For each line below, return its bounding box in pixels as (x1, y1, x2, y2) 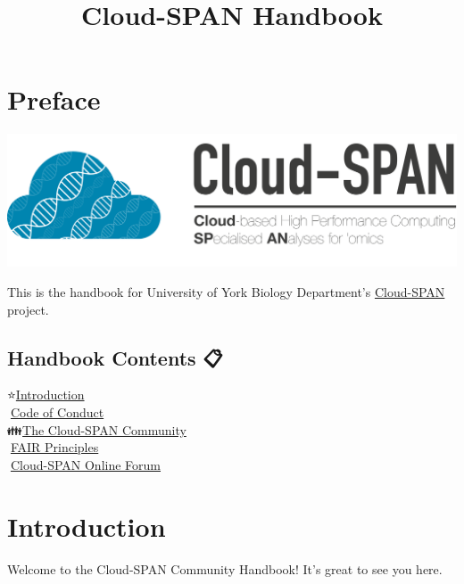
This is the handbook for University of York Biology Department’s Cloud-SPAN (7, 283, 445, 301)
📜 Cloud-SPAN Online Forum (7, 455, 162, 473)
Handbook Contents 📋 (7, 343, 223, 371)
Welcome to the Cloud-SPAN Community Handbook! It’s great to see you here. (7, 559, 443, 578)
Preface (7, 81, 101, 118)
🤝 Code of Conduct (7, 403, 104, 422)
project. (7, 300, 49, 318)
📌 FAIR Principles (7, 438, 99, 457)
